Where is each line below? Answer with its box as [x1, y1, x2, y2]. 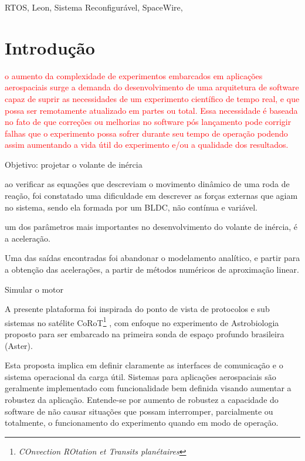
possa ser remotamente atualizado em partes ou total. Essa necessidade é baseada [5, 104, 298, 116]
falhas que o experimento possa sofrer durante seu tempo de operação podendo [5, 127, 288, 139]
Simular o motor [5, 283, 64, 295]
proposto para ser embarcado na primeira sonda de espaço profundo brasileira [5, 328, 284, 340]
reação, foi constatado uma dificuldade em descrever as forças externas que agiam [5, 189, 298, 202]
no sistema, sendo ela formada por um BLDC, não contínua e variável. [5, 201, 258, 213]
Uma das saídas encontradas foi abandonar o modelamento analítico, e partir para [5, 252, 300, 264]
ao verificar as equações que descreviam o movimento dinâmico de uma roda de [5, 178, 290, 190]
